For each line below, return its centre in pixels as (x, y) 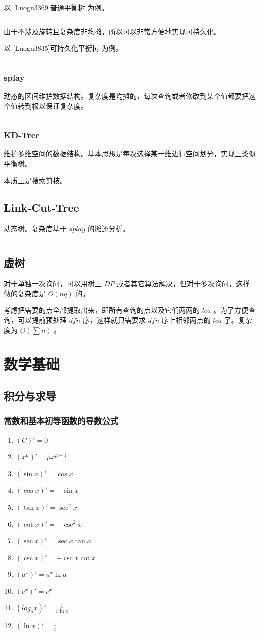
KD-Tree (22, 135)
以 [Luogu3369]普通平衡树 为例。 (56, 7)
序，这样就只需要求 (114, 320)
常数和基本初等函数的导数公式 (61, 421)
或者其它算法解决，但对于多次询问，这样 (183, 283)
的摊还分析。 (109, 228)
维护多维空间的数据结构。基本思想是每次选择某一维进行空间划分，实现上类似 (130, 154)
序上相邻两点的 (186, 320)
